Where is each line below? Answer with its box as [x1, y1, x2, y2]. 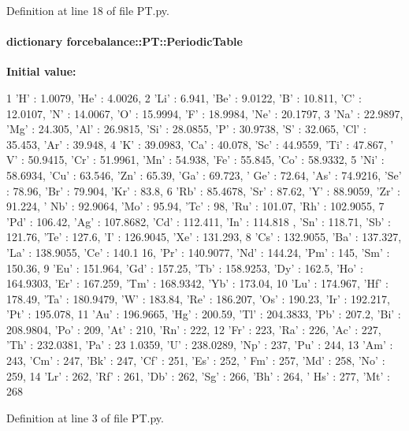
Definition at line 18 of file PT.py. [6, 2, 169, 18]
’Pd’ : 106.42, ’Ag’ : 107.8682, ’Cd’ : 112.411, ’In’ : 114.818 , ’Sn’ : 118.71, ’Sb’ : [6, 213, 391, 229]
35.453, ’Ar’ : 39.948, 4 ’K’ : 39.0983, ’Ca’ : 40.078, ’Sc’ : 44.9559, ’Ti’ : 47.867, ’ [6, 136, 394, 152]
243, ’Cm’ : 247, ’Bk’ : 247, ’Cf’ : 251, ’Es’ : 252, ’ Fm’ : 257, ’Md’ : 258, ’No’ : [6, 352, 385, 369]
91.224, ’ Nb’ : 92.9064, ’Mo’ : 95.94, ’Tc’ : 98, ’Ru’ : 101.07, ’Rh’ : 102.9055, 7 [6, 198, 385, 214]
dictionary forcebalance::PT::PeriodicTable [6, 33, 243, 50]
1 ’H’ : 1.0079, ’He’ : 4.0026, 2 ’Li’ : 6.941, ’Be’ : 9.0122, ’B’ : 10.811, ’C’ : [6, 89, 362, 106]
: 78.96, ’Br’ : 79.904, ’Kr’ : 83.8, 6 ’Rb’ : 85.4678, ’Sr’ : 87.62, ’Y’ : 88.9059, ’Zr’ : [6, 182, 400, 199]
